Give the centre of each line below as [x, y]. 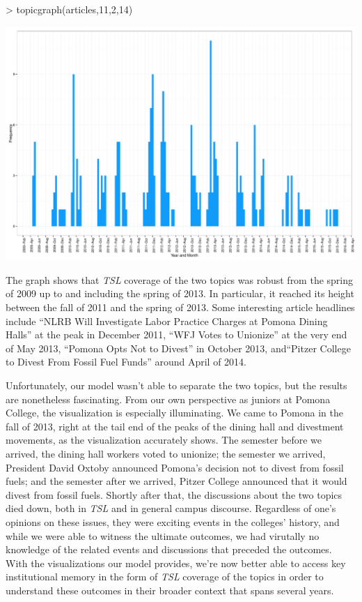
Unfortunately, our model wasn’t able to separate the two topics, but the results [176, 385]
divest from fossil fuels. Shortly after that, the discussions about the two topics [174, 494]
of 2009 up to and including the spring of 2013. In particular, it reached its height [180, 293]
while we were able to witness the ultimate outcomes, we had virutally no [163, 535]
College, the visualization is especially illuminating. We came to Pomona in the [174, 413]
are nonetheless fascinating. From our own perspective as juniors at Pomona [168, 399]
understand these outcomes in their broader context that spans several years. [170, 590]
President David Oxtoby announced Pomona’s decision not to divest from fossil [175, 467]
